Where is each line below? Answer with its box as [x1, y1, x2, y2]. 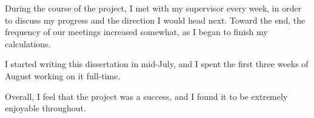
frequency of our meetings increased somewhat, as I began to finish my [5, 25, 268, 38]
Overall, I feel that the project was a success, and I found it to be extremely [5, 90, 288, 102]
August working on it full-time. [5, 69, 121, 82]
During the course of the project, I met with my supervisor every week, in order [5, 2, 302, 14]
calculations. [5, 37, 51, 50]
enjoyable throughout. [5, 102, 86, 114]
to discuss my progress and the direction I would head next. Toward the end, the [5, 13, 306, 26]
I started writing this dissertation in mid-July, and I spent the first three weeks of [5, 57, 309, 70]
